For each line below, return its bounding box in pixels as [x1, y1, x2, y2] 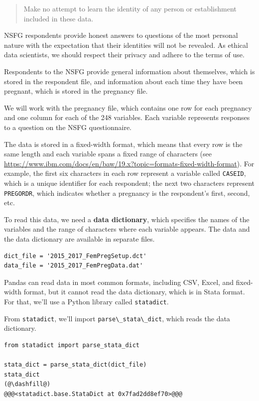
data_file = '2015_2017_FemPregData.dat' [4, 262, 143, 269]
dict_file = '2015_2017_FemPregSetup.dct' [4, 252, 147, 260]
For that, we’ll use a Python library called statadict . [4, 296, 169, 306]
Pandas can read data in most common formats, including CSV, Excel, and [4, 276, 234, 287]
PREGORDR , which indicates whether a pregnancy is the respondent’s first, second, [4, 187, 250, 198]
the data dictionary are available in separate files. [4, 234, 155, 244]
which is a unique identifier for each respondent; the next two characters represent [4, 177, 255, 188]
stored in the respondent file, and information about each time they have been [4, 76, 243, 86]
